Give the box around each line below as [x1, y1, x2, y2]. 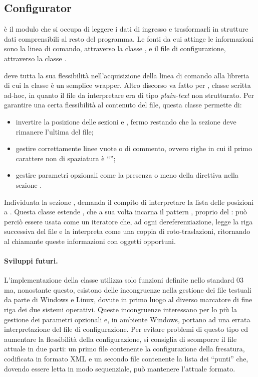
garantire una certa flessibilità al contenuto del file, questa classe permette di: [4, 99, 242, 110]
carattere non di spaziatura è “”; [16, 153, 116, 163]
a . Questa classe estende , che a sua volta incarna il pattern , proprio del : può [4, 206, 247, 217]
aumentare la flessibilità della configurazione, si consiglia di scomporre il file [4, 333, 237, 344]
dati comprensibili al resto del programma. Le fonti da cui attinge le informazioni [4, 33, 253, 44]
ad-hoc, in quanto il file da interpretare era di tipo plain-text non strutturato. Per [4, 89, 254, 100]
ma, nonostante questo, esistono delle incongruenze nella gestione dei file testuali [4, 284, 251, 295]
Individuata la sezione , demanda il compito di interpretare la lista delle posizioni [4, 196, 254, 207]
